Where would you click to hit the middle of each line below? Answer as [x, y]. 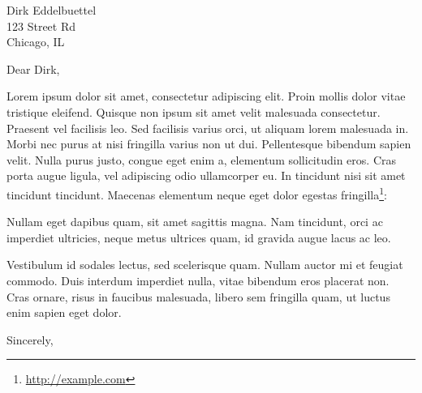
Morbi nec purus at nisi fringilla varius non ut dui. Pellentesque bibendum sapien [209, 144]
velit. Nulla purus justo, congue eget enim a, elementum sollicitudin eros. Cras [201, 159]
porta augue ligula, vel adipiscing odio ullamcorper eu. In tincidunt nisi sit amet [206, 175]
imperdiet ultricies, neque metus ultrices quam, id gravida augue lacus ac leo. [199, 237]
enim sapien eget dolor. [64, 312]
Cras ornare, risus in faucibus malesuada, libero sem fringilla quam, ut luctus [198, 296]
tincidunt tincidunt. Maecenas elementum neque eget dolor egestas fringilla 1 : [197, 193]
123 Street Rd [41, 26]
